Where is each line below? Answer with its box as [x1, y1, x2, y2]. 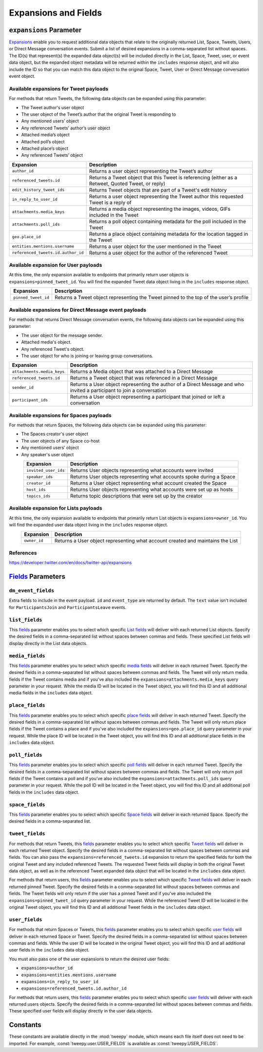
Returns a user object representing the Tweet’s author [89, 167, 213, 174]
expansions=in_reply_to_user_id [21, 979, 98, 984]
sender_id [12, 384, 34, 390]
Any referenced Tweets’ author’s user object [21, 125, 111, 131]
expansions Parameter [9, 26, 82, 34]
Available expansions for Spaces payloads [9, 412, 112, 419]
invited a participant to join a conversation [70, 387, 167, 394]
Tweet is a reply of [89, 199, 131, 206]
